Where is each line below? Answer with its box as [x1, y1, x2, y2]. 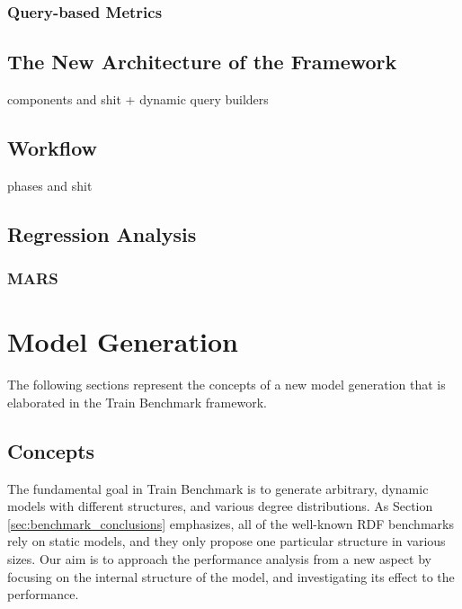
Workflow [7, 134, 98, 162]
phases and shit [7, 175, 93, 194]
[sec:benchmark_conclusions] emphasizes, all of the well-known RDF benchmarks [7, 514, 454, 533]
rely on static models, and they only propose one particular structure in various [7, 532, 446, 551]
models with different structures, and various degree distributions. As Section [7, 497, 433, 515]
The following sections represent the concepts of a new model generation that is [7, 375, 446, 394]
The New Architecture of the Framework [7, 48, 397, 76]
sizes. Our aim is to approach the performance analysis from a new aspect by [7, 549, 431, 568]
